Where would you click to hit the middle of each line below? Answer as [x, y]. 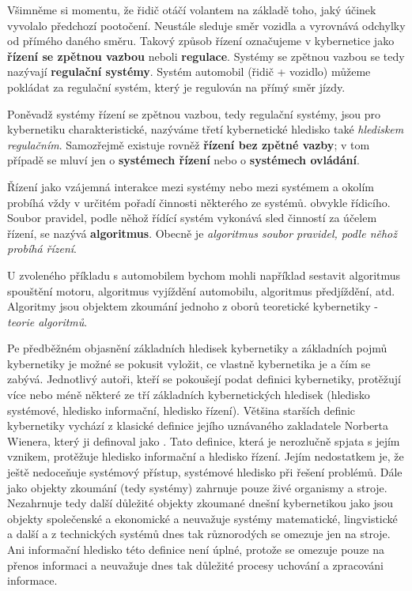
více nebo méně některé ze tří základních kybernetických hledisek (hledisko [189, 395]
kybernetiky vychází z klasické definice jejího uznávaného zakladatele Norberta [198, 425]
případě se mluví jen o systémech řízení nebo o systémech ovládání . [183, 160]
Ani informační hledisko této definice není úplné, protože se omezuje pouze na [196, 549]
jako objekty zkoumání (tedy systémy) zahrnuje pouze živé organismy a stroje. [197, 487]
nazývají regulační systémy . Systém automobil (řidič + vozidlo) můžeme [189, 72]
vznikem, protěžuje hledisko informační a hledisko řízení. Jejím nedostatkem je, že [206, 456]
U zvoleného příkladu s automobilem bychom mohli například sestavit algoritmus [204, 275]
